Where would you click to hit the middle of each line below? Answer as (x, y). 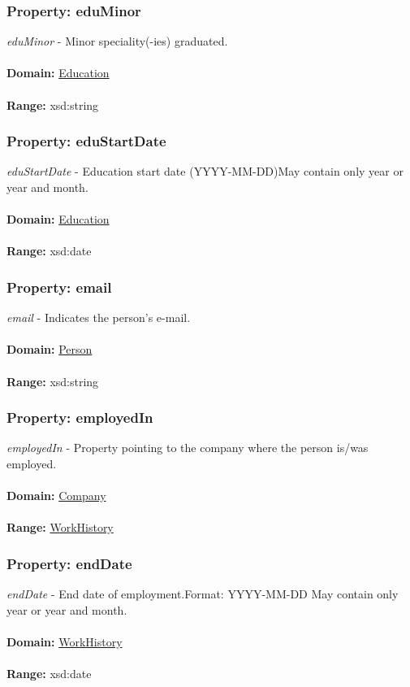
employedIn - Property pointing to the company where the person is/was (188, 448)
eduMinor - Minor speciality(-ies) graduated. (117, 41)
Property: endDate (69, 563)
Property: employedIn (80, 417)
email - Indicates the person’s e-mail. (99, 317)
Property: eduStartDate (86, 141)
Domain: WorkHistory (65, 641)
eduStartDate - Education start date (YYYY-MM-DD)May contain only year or (205, 171)
